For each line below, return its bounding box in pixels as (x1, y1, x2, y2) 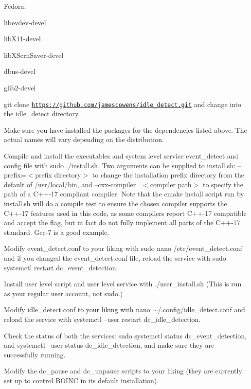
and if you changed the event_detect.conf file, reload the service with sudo (4, 252, 226, 263)
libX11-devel (4, 34, 41, 44)
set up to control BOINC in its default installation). (4, 375, 159, 385)
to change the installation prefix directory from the (92, 170, 244, 180)
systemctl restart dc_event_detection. (4, 262, 118, 272)
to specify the (202, 179, 243, 189)
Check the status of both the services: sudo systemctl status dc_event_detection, (4, 330, 247, 340)
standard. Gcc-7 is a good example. (4, 227, 109, 237)
